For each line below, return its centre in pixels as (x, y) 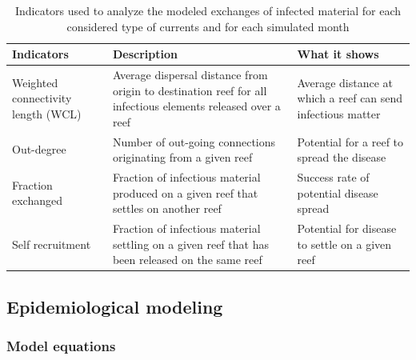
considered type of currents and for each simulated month (208, 26)
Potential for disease (347, 228)
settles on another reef (167, 208)
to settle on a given (344, 244)
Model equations (61, 346)
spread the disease (342, 157)
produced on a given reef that (185, 192)
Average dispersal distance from (190, 75)
